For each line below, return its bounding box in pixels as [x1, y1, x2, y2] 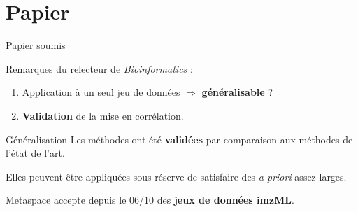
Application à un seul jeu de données [22, 85, 180, 99]
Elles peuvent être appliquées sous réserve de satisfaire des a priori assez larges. [6, 169, 347, 183]
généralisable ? [201, 85, 273, 99]
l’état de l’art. [6, 146, 65, 160]
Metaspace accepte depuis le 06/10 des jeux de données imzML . [6, 192, 294, 207]
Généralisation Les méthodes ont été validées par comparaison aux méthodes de [6, 132, 353, 146]
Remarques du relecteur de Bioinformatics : [6, 61, 193, 76]
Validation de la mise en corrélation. [22, 108, 184, 122]
